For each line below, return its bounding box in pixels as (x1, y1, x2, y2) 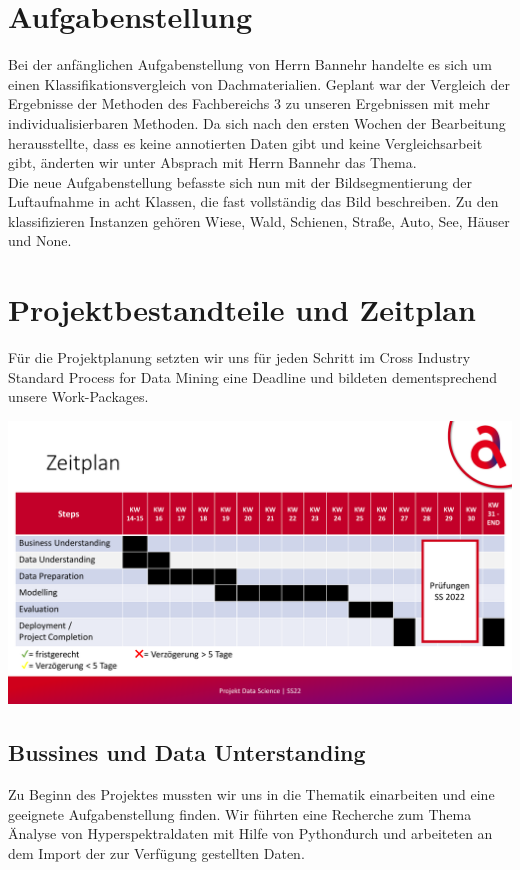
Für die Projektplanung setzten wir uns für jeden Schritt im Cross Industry (8, 347, 471, 368)
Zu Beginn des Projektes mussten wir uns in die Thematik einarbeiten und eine (8, 784, 495, 805)
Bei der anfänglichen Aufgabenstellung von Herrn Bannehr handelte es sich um (8, 54, 492, 75)
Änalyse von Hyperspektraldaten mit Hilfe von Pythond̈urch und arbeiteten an (8, 823, 493, 844)
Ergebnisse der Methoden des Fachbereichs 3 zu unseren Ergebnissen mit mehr (8, 93, 491, 114)
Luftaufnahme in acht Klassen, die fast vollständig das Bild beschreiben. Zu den (8, 191, 499, 212)
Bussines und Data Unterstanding (8, 737, 366, 768)
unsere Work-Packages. (8, 386, 149, 407)
